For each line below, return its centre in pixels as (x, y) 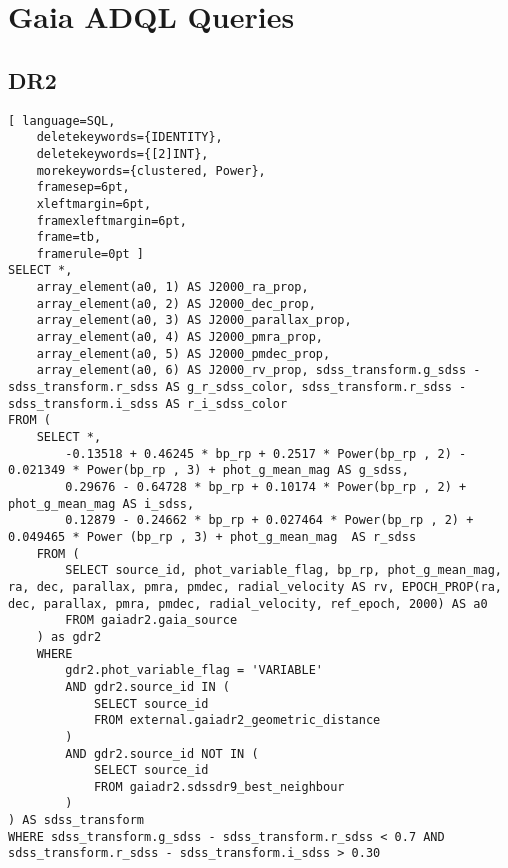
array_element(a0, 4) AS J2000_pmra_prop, (179, 337)
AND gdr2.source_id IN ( (147, 686)
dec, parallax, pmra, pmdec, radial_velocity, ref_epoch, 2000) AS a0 (248, 603)
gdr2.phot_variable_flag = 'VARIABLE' (194, 670)
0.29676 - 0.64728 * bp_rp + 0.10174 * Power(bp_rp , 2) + (266, 487)
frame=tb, (69, 237)
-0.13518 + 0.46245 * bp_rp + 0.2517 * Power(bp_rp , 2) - (266, 453)
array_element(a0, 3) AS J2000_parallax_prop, (194, 320)
